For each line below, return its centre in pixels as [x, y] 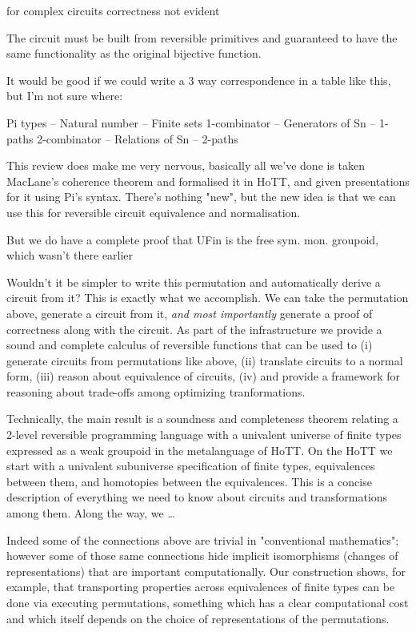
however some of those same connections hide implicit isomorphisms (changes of [202, 556]
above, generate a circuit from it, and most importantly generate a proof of [190, 313]
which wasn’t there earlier [70, 255]
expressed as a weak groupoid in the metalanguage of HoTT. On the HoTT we [200, 450]
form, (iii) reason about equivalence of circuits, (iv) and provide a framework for [204, 376]
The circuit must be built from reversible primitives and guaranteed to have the [202, 37]
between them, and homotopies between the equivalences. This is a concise [189, 481]
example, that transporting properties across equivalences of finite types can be [201, 587]
